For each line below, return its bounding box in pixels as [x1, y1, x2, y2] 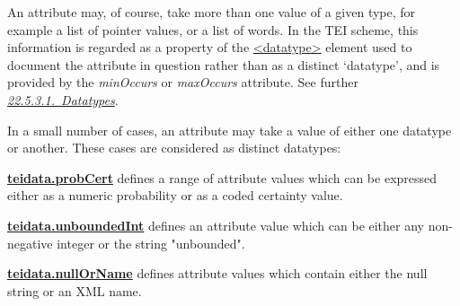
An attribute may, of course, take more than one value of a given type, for [7, 3, 416, 21]
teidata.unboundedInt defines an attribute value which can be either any [7, 215, 424, 234]
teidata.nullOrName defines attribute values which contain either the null [7, 264, 428, 283]
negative [7, 233, 53, 252]
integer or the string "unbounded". [57, 233, 245, 252]
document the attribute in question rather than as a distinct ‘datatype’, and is [7, 55, 440, 74]
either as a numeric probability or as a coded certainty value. [7, 186, 343, 205]
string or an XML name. [7, 281, 142, 300]
